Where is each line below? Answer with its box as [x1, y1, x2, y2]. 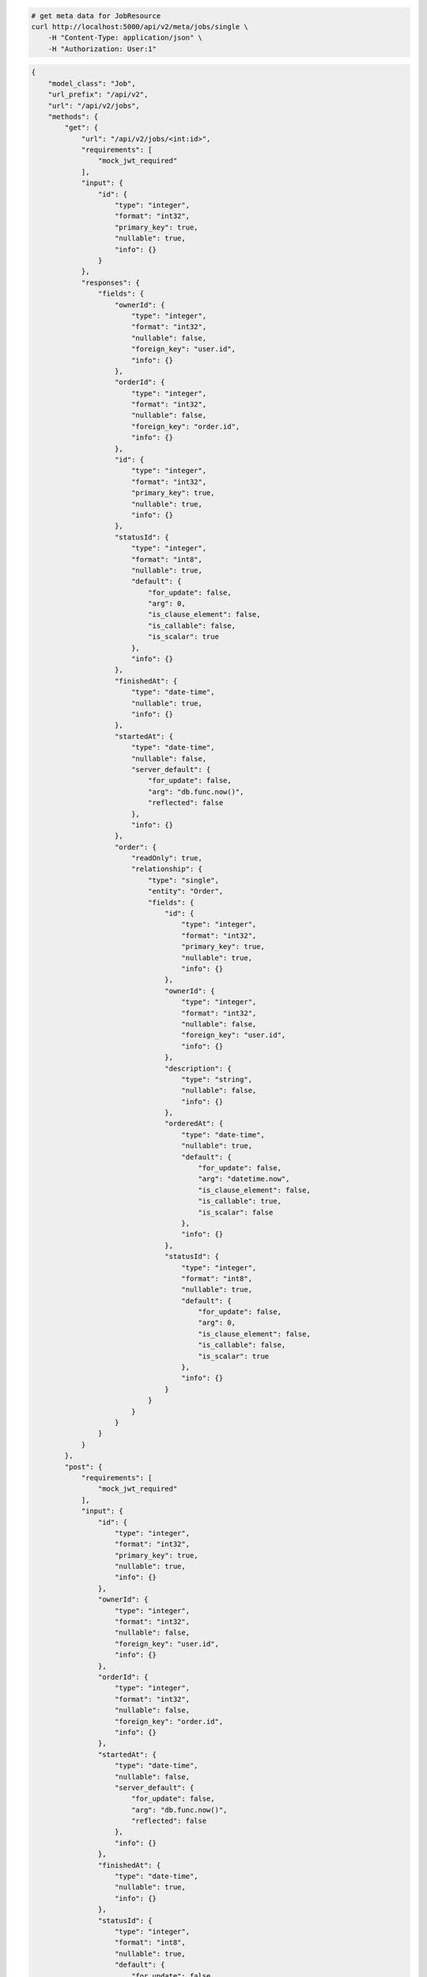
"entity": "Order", [147, 886, 224, 896]
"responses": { [81, 278, 140, 287]
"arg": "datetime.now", [198, 1174, 290, 1184]
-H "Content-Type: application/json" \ [47, 33, 203, 43]
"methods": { [47, 112, 99, 121]
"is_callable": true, [198, 1196, 282, 1206]
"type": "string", [181, 1075, 253, 1083]
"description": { [164, 1064, 232, 1073]
